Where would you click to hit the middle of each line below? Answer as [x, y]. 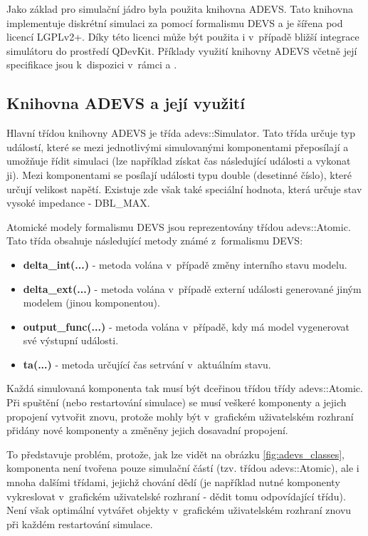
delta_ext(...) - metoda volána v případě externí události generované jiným [192, 288]
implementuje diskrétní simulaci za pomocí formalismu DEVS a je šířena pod [175, 22]
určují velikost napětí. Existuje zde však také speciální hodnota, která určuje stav [184, 189]
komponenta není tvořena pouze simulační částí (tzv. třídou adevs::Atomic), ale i [183, 468]
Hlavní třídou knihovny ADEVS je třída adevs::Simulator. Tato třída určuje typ [181, 133]
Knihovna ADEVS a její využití [126, 103]
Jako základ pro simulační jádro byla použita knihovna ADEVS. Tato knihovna [180, 9]
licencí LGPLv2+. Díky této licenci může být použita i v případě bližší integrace [183, 37]
